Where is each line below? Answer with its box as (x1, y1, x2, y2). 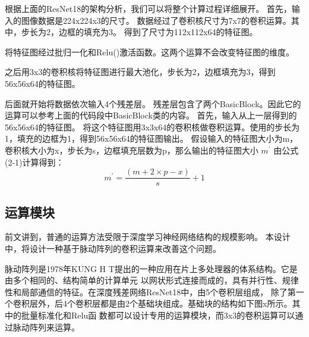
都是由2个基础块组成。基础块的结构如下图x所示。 (100, 297, 292, 310)
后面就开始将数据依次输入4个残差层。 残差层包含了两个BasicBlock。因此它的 (5, 97, 301, 110)
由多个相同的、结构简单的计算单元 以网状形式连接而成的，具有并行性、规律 (5, 274, 299, 286)
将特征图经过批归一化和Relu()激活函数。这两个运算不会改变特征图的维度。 (5, 45, 295, 58)
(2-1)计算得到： (5, 155, 64, 168)
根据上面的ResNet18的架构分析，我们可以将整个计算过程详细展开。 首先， (5, 2, 292, 14)
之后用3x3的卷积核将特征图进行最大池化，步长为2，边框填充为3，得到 (5, 65, 276, 78)
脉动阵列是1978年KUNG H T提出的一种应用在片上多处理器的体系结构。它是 (5, 262, 298, 274)
